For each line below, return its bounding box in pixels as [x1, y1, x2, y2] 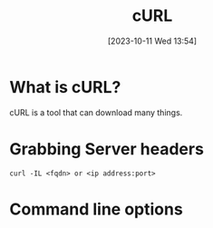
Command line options [9, 199, 183, 219]
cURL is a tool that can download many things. [9, 106, 183, 118]
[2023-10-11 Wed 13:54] [107, 35, 198, 46]
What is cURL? [9, 76, 121, 97]
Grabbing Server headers [9, 138, 204, 159]
